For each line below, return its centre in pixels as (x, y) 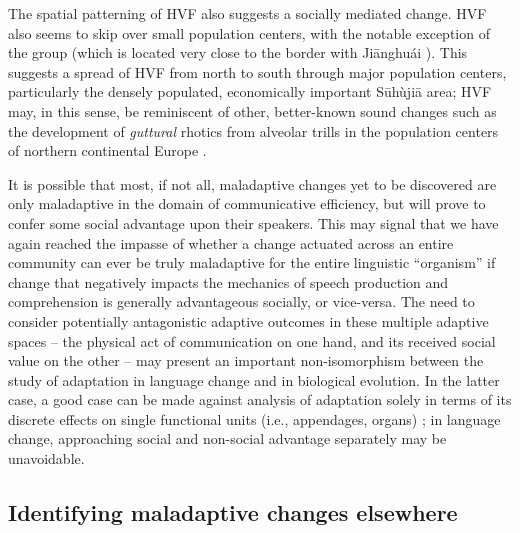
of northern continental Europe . (107, 150)
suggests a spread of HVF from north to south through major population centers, (257, 71)
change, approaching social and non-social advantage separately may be (227, 438)
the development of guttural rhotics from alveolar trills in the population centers (253, 130)
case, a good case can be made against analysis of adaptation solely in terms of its (260, 399)
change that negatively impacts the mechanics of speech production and (228, 281)
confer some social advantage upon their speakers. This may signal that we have (253, 222)
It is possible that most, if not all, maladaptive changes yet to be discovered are (252, 183)
